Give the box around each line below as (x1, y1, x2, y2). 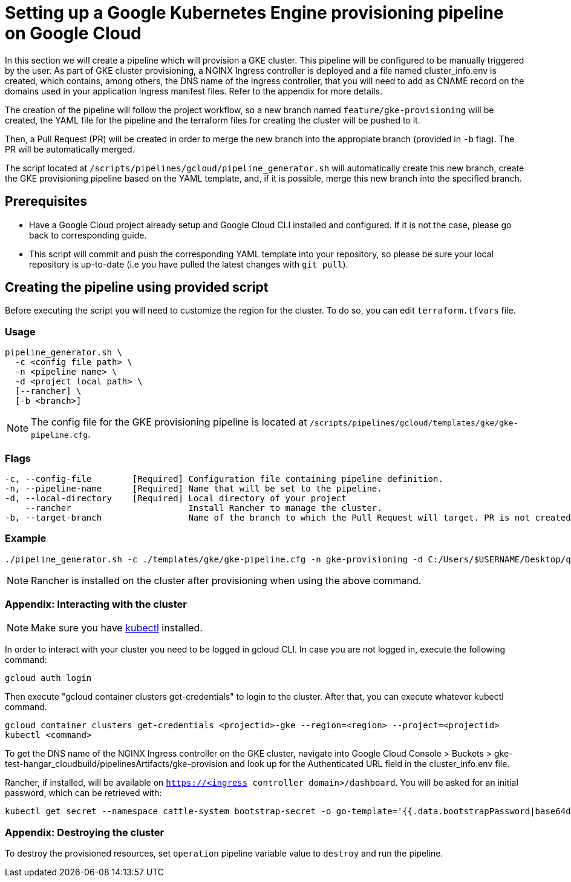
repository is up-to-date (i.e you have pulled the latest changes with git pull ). (29, 258, 348, 269)
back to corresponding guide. (29, 229, 147, 240)
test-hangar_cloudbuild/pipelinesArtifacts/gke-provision (5, 759, 228, 769)
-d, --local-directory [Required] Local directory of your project (5, 493, 347, 503)
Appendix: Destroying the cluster (5, 826, 165, 838)
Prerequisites (5, 194, 87, 209)
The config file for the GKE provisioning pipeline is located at (31, 416, 307, 429)
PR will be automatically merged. (5, 143, 135, 154)
